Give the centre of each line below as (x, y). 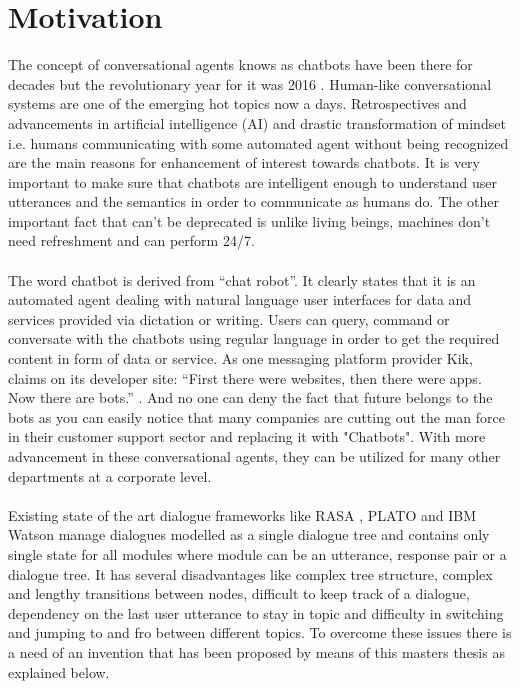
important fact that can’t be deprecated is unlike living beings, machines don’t (249, 220)
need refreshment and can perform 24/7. (131, 240)
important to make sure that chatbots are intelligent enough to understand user (252, 181)
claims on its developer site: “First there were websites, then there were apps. (245, 377)
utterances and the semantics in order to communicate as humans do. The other (253, 201)
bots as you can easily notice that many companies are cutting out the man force (256, 416)
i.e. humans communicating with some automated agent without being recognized (258, 142)
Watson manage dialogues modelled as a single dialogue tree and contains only (249, 534)
